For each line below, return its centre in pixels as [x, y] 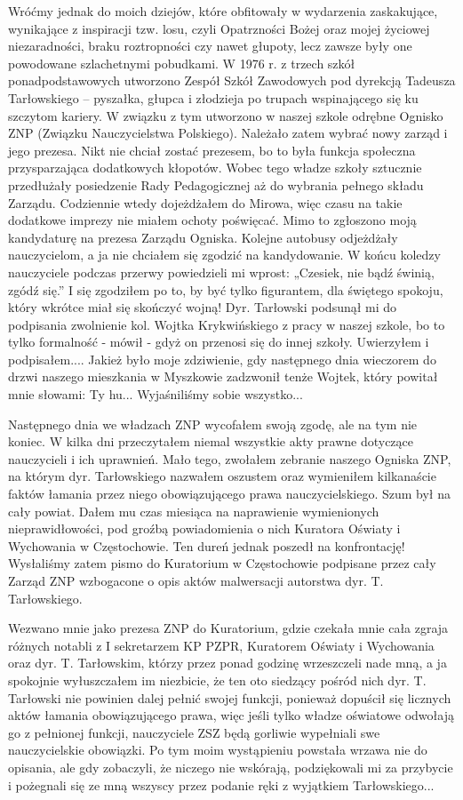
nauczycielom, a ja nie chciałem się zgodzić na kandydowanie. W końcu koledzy [224, 255]
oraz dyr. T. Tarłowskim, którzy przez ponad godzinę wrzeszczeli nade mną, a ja [228, 663]
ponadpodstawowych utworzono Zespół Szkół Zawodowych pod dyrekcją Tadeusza [232, 80]
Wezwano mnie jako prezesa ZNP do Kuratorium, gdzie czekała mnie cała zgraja [228, 628]
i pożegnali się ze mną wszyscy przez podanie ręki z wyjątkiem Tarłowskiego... [221, 784]
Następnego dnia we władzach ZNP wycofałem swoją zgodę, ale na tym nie [213, 424]
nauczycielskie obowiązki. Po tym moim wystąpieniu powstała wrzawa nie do [218, 750]
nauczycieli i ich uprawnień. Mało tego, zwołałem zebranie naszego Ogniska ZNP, [230, 458]
